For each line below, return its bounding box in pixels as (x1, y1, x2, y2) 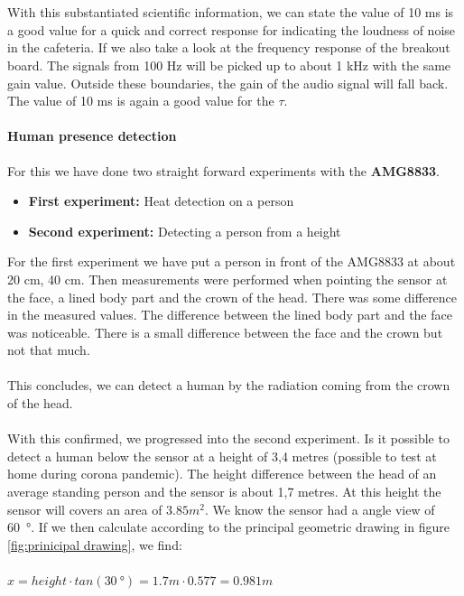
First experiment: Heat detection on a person (28, 191, 294, 210)
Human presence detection (7, 126, 177, 145)
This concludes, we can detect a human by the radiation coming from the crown (7, 376, 450, 395)
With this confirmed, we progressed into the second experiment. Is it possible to (7, 429, 450, 448)
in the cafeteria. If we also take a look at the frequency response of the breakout (7, 38, 450, 57)
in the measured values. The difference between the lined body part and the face (7, 305, 452, 324)
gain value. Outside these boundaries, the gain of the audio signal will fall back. (7, 73, 449, 92)
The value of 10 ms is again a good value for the (7, 91, 274, 110)
